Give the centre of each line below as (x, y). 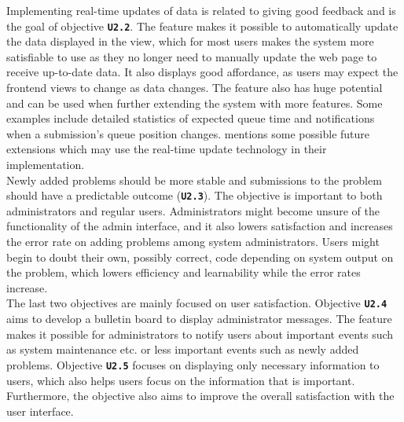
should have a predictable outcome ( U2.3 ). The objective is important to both (195, 195)
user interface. (40, 411)
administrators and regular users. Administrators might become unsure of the (193, 210)
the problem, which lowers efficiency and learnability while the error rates (184, 272)
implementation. (46, 164)
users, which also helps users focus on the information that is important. (181, 380)
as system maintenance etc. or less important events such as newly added (183, 349)
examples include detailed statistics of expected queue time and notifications (191, 118)
